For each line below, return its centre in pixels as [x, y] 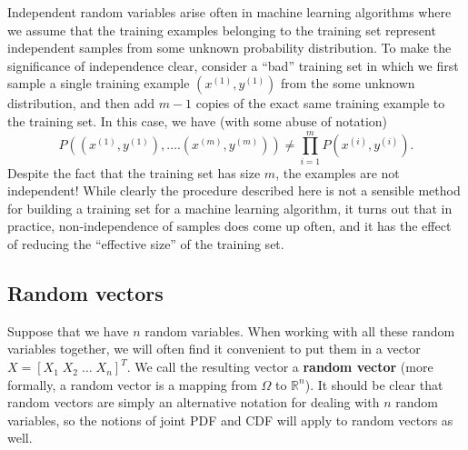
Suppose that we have [68, 330]
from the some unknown [348, 83]
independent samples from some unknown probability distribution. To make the [229, 48]
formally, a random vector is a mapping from [132, 384]
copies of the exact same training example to [320, 103]
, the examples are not [338, 172]
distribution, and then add [81, 103]
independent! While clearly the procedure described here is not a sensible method [234, 190]
